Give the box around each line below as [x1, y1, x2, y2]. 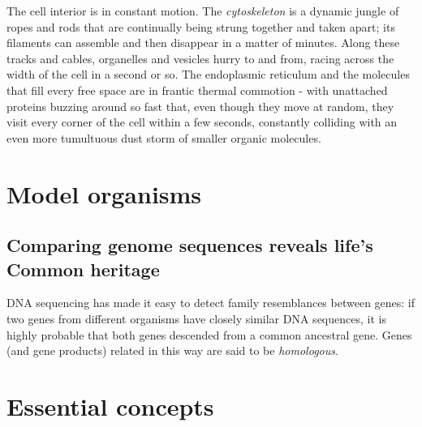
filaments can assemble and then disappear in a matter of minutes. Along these [6, 34, 400, 51]
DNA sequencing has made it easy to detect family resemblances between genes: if [6, 294, 416, 311]
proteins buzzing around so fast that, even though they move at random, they [6, 97, 394, 114]
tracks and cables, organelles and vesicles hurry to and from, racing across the [6, 49, 394, 66]
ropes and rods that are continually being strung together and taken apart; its [6, 18, 395, 35]
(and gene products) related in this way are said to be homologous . [6, 342, 338, 359]
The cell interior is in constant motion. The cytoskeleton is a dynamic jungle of [6, 2, 399, 19]
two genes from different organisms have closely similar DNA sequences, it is [6, 310, 386, 327]
